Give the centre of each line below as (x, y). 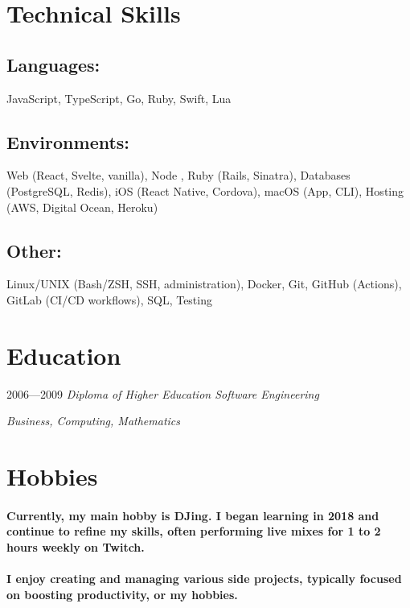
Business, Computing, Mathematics (94, 421)
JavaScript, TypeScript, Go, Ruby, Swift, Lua (119, 98)
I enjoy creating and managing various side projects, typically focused (204, 579)
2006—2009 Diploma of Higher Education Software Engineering (163, 393)
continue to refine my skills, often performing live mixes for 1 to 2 (194, 531)
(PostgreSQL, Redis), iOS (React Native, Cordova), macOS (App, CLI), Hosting (205, 190)
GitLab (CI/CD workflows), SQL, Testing (109, 299)
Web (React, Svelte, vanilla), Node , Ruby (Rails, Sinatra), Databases (178, 175)
